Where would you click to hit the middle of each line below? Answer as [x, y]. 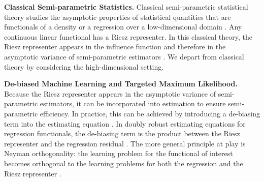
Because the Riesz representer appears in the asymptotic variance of [110, 93]
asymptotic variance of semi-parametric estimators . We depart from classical [124, 56]
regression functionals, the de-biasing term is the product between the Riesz [122, 133]
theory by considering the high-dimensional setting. [84, 66]
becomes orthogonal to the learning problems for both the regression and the [124, 163]
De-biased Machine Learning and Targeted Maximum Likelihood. [121, 84]
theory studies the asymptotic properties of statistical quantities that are [118, 17]
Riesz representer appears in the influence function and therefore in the [115, 47]
